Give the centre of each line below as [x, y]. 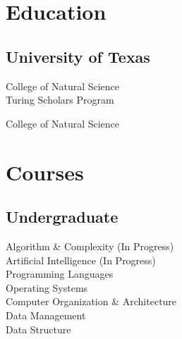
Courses [45, 172]
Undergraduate [62, 217]
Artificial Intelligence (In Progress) [81, 260]
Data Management [46, 315]
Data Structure [38, 329]
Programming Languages [60, 274]
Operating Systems [47, 287]
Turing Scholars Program [60, 100]
